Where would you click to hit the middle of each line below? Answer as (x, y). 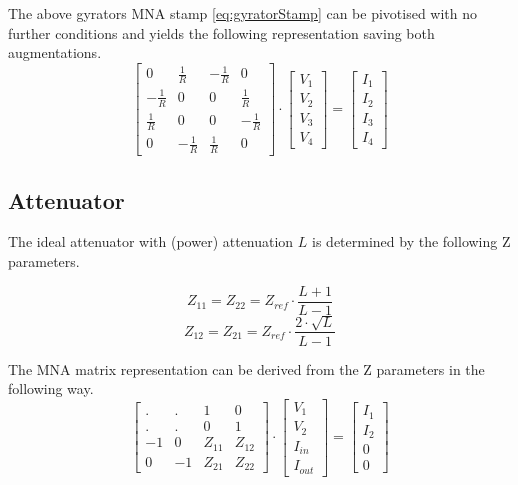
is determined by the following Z (411, 241)
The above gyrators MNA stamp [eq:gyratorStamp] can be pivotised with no (243, 13)
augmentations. (55, 52)
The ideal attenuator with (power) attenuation (151, 241)
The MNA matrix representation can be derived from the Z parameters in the (246, 368)
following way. (51, 388)
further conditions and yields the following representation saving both (221, 32)
